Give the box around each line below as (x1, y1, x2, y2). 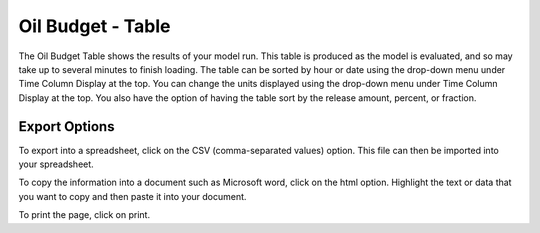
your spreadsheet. (18, 158, 94, 170)
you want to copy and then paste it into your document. (18, 190, 247, 202)
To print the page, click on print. (18, 209, 150, 221)
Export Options (18, 118, 115, 135)
